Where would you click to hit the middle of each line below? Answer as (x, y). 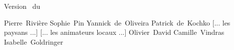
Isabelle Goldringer (34, 41)
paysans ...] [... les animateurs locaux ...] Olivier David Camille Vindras (114, 32)
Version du (22, 6)
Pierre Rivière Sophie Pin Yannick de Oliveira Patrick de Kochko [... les (117, 22)
